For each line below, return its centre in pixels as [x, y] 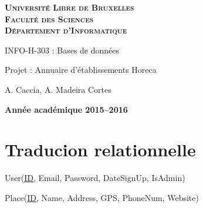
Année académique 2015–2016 [66, 109]
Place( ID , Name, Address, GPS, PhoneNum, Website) [102, 197]
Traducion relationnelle [100, 150]
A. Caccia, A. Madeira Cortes [58, 89]
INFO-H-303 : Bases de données [62, 50]
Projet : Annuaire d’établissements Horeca [81, 70]
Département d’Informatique [66, 30]
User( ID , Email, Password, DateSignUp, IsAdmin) [95, 178]
